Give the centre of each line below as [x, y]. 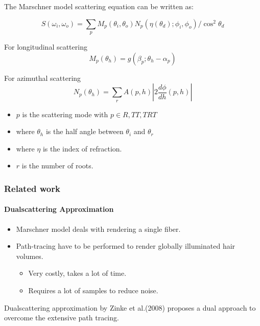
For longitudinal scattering [46, 46]
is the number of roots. [57, 166]
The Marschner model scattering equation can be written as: [99, 6]
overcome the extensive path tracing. [62, 318]
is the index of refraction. [82, 148]
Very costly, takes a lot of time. [77, 273]
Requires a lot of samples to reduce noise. [93, 290]
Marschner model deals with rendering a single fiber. [98, 229]
